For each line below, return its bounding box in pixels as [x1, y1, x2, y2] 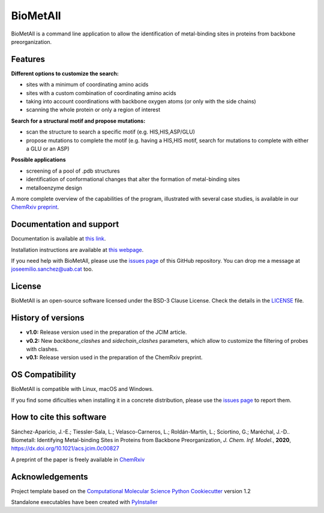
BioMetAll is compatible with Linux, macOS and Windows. [11, 386, 154, 393]
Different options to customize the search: [11, 70, 119, 77]
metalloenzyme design [26, 184, 82, 191]
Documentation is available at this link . [11, 235, 106, 242]
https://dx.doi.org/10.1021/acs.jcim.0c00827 [11, 445, 119, 452]
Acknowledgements [11, 472, 88, 482]
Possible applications [11, 156, 66, 164]
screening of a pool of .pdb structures [26, 167, 120, 174]
